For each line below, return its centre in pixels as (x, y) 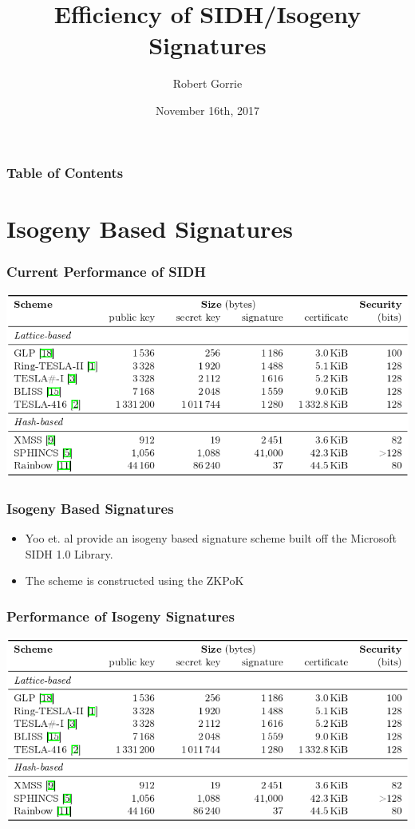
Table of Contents (65, 172)
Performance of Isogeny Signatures (121, 616)
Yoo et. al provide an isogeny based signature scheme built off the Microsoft (211, 538)
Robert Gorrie (207, 83)
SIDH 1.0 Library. (69, 553)
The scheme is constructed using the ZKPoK (134, 580)
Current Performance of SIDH (106, 271)
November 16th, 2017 (207, 110)
